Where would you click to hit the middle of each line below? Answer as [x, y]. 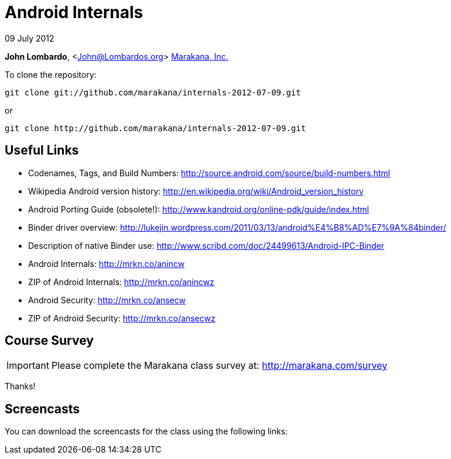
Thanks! [20, 386]
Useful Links [42, 150]
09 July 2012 [30, 38]
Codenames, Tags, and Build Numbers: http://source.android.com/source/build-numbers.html [209, 173]
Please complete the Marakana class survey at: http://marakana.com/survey [219, 366]
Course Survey [49, 341]
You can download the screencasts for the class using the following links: [146, 431]
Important [28, 366]
